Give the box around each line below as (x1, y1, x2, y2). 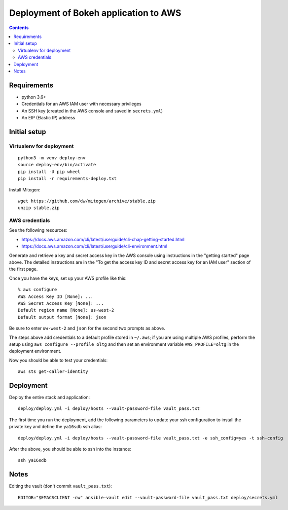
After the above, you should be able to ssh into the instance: (9, 446, 132, 452)
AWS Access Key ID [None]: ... (18, 293, 94, 299)
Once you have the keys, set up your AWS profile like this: (9, 275, 127, 281)
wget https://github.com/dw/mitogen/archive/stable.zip (18, 198, 156, 204)
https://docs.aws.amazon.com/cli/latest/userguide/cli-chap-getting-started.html (21, 236, 185, 242)
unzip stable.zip (18, 205, 60, 211)
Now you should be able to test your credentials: (9, 357, 108, 363)
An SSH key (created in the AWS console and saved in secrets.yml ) (21, 108, 163, 113)
